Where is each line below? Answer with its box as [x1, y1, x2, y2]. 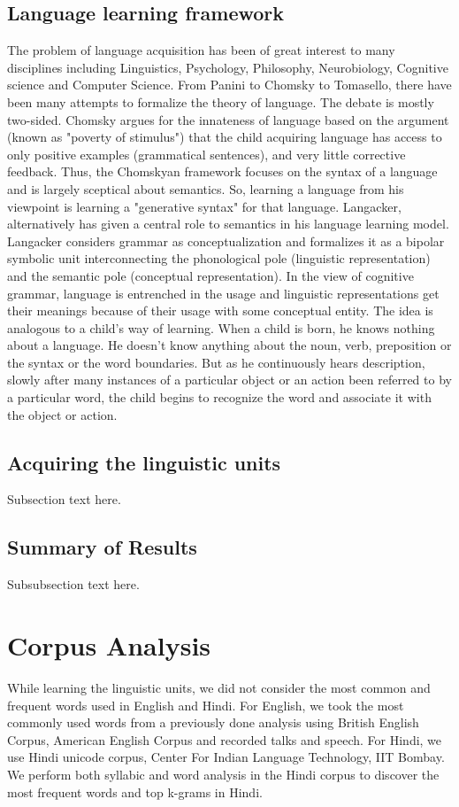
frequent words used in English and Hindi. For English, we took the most [7, 695, 404, 714]
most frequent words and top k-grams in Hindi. [7, 782, 263, 801]
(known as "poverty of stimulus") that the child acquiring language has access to [7, 128, 442, 146]
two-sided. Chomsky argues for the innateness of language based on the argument [7, 110, 449, 128]
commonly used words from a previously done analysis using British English [7, 713, 419, 732]
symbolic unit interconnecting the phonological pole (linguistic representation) [7, 249, 431, 268]
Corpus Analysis [7, 627, 211, 663]
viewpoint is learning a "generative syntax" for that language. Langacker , [7, 197, 402, 215]
